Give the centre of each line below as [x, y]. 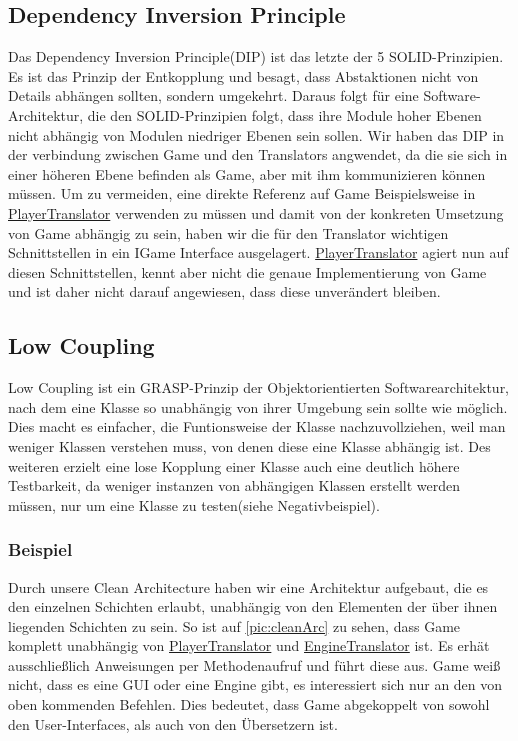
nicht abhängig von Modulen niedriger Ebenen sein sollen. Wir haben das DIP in [256, 134]
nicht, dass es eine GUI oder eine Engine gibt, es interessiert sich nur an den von [255, 684]
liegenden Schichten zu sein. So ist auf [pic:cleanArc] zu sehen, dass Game [234, 625]
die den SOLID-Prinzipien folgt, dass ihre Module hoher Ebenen [284, 114]
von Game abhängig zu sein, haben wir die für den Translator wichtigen [228, 232]
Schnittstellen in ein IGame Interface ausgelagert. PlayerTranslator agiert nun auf [258, 252]
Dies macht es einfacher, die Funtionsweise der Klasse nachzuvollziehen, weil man [257, 426]
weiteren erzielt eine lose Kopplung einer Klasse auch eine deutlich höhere [234, 465]
